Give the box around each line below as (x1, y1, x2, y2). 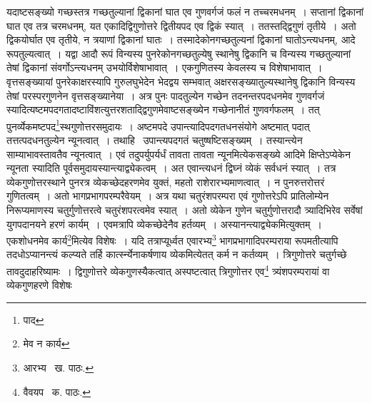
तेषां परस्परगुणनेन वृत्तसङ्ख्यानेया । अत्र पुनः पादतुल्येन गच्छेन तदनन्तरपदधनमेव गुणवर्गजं (6, 88, 325, 103)
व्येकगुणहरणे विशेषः (6, 277, 72, 292)
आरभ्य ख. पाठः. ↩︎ (23, 360, 94, 375)
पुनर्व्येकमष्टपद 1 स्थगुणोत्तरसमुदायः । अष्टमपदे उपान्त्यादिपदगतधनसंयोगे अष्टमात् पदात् (6, 116, 310, 133)
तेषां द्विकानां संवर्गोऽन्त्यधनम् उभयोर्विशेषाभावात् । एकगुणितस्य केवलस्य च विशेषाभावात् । (6, 60, 323, 75)
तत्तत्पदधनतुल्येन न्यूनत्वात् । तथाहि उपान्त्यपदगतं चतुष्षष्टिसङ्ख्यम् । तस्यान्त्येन (6, 133, 303, 147)
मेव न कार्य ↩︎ (23, 336, 70, 351)
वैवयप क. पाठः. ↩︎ (23, 384, 91, 399)
